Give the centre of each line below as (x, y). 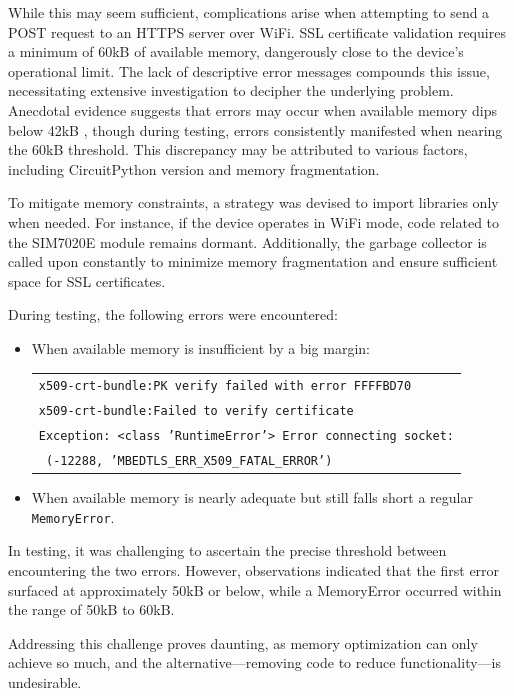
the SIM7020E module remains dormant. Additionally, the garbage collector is (247, 241)
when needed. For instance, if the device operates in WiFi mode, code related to (254, 221)
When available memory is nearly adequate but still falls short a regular (252, 497)
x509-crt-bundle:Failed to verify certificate (196, 411)
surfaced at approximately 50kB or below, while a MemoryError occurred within (255, 589)
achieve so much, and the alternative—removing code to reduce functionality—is (254, 662)
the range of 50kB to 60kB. (91, 609)
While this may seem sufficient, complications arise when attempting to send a (249, 12)
